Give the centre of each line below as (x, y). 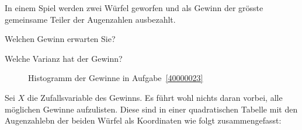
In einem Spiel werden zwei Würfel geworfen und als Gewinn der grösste (134, 8)
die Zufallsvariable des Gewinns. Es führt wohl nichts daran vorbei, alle (155, 97)
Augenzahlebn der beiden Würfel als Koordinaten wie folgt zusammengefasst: (143, 120)
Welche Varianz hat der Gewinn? (64, 58)
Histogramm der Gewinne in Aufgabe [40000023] (116, 78)
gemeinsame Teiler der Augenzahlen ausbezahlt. (90, 19)
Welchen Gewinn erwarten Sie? (60, 39)
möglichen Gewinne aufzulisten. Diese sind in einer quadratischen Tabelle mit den (151, 109)
